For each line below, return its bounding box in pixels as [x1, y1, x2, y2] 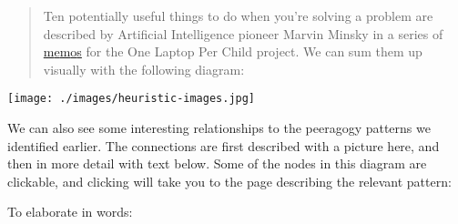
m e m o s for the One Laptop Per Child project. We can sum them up [43, 42, 422, 61]
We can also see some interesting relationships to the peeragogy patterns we [7, 118, 431, 137]
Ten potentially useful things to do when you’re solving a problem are [43, 6, 433, 25]
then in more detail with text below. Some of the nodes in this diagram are [7, 154, 427, 173]
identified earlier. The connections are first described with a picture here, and [7, 136, 440, 155]
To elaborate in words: [7, 202, 133, 221]
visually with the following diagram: [43, 59, 245, 78]
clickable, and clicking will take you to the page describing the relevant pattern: [7, 171, 452, 190]
